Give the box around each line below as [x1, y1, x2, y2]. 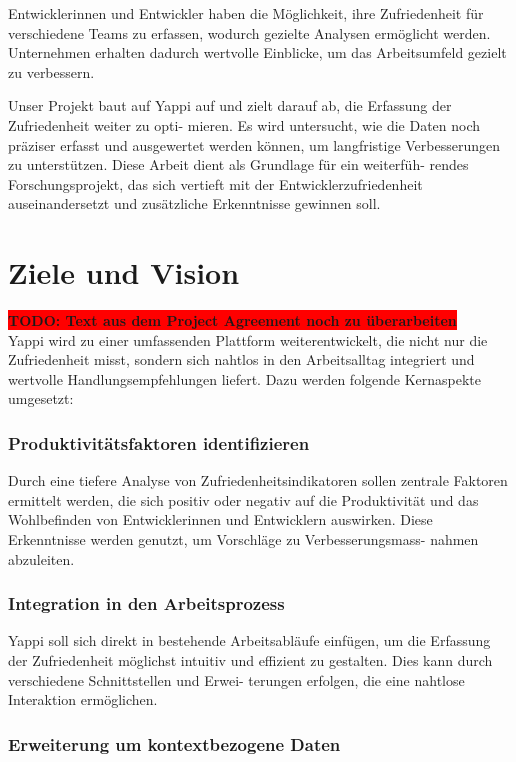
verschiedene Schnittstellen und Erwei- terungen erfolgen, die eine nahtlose [8, 669, 465, 690]
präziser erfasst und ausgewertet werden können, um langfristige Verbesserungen [8, 134, 501, 155]
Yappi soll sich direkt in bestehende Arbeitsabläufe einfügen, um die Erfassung [8, 630, 491, 651]
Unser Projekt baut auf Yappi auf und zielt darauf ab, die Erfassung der [8, 95, 452, 116]
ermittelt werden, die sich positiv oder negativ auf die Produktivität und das [8, 489, 479, 510]
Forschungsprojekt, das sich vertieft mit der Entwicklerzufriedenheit [8, 173, 423, 194]
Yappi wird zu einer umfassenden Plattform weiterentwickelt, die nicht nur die [8, 329, 488, 350]
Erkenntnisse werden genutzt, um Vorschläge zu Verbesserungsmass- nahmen [8, 529, 479, 550]
